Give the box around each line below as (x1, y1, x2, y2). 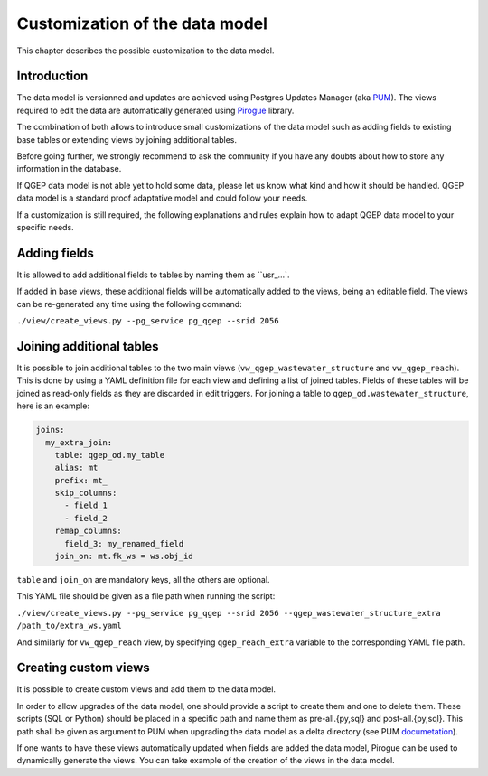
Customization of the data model (16, 14, 268, 33)
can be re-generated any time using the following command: (16, 298, 243, 309)
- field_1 (64, 500, 108, 510)
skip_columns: (54, 488, 117, 499)
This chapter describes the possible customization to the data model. (16, 45, 275, 56)
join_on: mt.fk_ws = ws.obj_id (54, 551, 193, 562)
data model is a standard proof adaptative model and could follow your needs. (16, 192, 308, 203)
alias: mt (54, 463, 99, 473)
